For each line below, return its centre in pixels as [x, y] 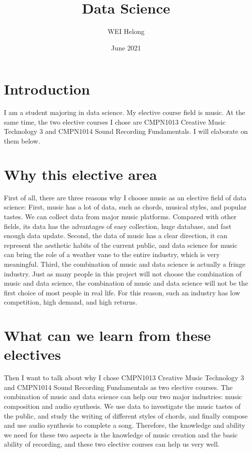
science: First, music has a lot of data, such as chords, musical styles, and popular [125, 207]
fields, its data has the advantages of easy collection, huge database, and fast [118, 226]
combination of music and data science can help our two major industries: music [123, 396]
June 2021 [126, 47]
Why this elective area [80, 174]
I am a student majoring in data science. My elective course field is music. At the [125, 112]
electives [32, 354]
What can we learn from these [108, 335]
